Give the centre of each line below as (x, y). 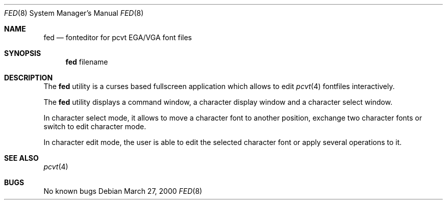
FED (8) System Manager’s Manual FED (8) (74, 13)
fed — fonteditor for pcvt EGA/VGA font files (118, 37)
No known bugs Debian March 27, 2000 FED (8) (123, 191)
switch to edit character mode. (95, 126)
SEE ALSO (21, 158)
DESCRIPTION (29, 78)
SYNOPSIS (23, 53)
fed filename (87, 62)
